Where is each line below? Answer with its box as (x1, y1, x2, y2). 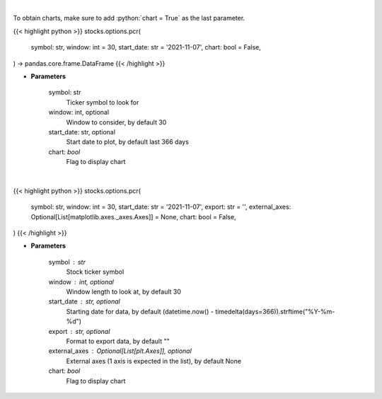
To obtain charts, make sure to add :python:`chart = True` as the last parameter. (13, 14, 245, 23)
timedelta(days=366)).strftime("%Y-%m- (214, 307, 335, 316)
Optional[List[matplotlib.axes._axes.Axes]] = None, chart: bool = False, (30, 212, 236, 221)
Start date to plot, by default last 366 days (66, 138, 189, 146)
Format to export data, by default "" (66, 337, 170, 345)
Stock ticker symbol (66, 267, 125, 276)
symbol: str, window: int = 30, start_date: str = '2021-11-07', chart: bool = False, (30, 43, 262, 52)
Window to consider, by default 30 (66, 117, 167, 127)
